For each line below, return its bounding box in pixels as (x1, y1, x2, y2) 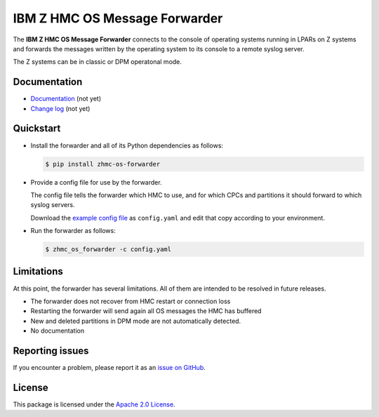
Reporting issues (13, 345, 89, 357)
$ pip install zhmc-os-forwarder (45, 160, 161, 168)
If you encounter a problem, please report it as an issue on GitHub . (13, 364, 206, 372)
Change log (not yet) (30, 104, 91, 112)
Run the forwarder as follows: (30, 227, 116, 235)
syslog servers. (30, 201, 75, 209)
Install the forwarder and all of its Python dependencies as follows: (30, 141, 224, 150)
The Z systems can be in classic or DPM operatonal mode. (13, 58, 182, 66)
